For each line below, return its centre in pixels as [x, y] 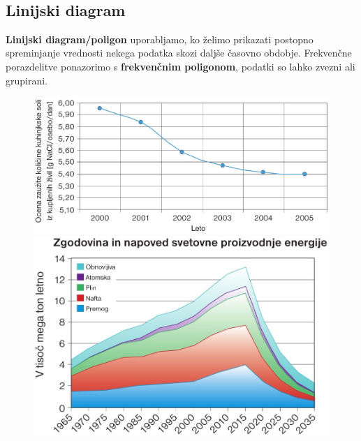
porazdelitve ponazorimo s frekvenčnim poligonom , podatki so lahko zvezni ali [180, 66]
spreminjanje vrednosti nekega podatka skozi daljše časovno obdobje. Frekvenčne [179, 53]
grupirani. [27, 80]
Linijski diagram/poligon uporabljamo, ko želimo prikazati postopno [160, 39]
